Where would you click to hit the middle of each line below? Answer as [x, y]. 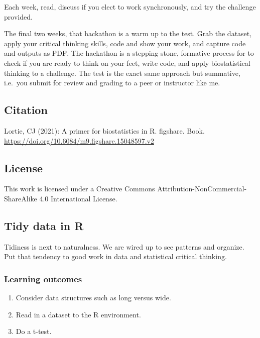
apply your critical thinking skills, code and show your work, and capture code [125, 43]
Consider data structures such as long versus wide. [93, 298]
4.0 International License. [78, 198]
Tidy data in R [44, 225]
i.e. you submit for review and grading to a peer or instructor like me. [112, 83]
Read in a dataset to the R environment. [78, 314]
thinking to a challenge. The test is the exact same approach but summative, [122, 73]
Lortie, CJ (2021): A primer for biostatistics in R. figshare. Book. [104, 130]
